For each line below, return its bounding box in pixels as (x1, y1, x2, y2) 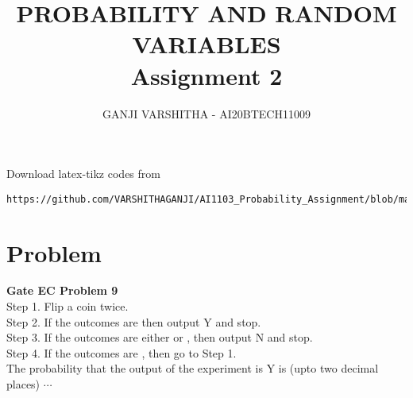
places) (6, 376, 41, 392)
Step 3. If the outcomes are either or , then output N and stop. (6, 329, 313, 346)
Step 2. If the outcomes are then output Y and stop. (6, 313, 261, 330)
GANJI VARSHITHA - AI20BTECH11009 (102, 105, 311, 122)
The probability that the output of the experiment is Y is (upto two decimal (6, 360, 379, 377)
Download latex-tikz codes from (6, 165, 160, 182)
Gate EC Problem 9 (6, 282, 118, 299)
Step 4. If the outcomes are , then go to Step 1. (6, 344, 237, 361)
